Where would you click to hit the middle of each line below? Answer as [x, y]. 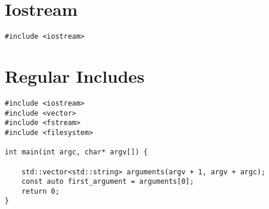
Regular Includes [75, 75]
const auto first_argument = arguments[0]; [108, 182]
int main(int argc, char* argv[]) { [76, 152]
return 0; [41, 191]
